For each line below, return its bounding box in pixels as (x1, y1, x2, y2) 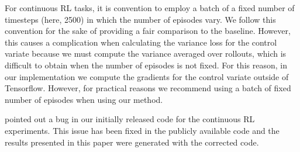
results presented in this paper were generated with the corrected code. (5, 136, 259, 148)
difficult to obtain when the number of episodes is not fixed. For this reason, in (5, 58, 287, 71)
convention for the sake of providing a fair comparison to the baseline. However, (5, 25, 291, 37)
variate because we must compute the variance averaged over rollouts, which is (5, 47, 287, 60)
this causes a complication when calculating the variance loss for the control (5, 36, 277, 48)
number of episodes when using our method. (5, 93, 163, 105)
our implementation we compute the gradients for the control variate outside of (5, 70, 289, 82)
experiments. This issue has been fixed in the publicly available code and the (5, 124, 280, 136)
